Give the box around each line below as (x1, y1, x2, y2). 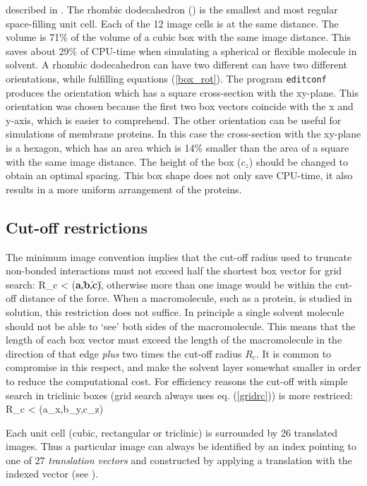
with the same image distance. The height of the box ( (6, 154, 241, 169)
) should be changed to (248, 154, 348, 169)
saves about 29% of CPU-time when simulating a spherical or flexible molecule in (6, 43, 357, 58)
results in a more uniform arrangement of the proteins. (6, 181, 242, 196)
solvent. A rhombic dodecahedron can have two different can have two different (6, 57, 347, 72)
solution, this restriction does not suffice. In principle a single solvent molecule (6, 304, 344, 319)
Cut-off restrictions (6, 216, 148, 238)
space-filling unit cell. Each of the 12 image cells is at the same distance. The (6, 16, 339, 30)
